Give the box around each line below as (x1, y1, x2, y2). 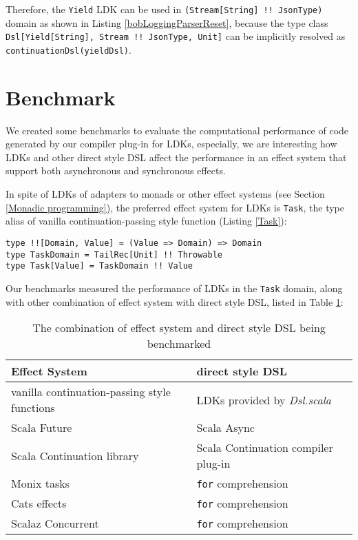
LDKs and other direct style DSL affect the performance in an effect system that (6, 149, 347, 164)
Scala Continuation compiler (196, 439, 333, 456)
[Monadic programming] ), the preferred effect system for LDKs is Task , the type (6, 200, 344, 214)
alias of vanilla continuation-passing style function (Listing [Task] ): (6, 214, 287, 228)
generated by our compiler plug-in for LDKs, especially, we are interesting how (6, 136, 337, 151)
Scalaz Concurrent (11, 515, 99, 532)
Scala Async (196, 419, 255, 436)
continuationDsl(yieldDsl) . (6, 42, 131, 56)
